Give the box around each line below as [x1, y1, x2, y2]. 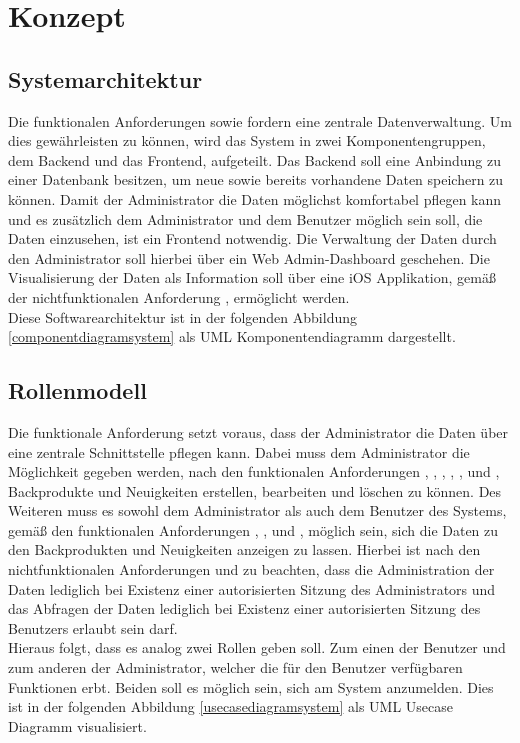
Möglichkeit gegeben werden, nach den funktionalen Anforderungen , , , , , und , [8, 461, 500, 482]
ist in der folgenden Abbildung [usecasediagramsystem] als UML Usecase [8, 696, 453, 717]
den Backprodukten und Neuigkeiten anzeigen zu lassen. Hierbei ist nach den [8, 539, 481, 560]
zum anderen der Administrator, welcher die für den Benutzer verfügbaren [8, 657, 463, 678]
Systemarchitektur [8, 63, 203, 94]
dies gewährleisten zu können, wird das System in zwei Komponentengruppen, [8, 130, 486, 151]
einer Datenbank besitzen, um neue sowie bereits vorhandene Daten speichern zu [8, 169, 504, 190]
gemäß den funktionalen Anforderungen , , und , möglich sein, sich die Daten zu [8, 519, 499, 540]
